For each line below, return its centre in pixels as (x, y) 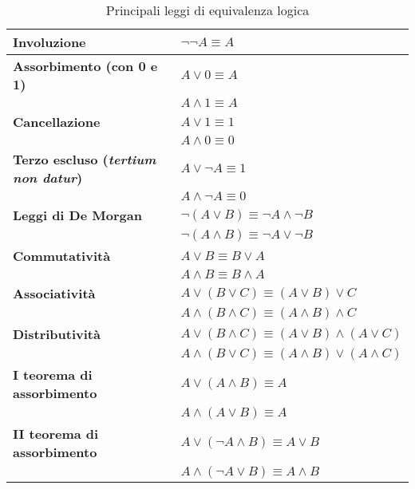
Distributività (57, 334)
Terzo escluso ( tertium (85, 159)
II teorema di (56, 434)
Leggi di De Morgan (77, 215)
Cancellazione (57, 122)
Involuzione (49, 42)
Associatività (54, 293)
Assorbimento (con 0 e (85, 66)
